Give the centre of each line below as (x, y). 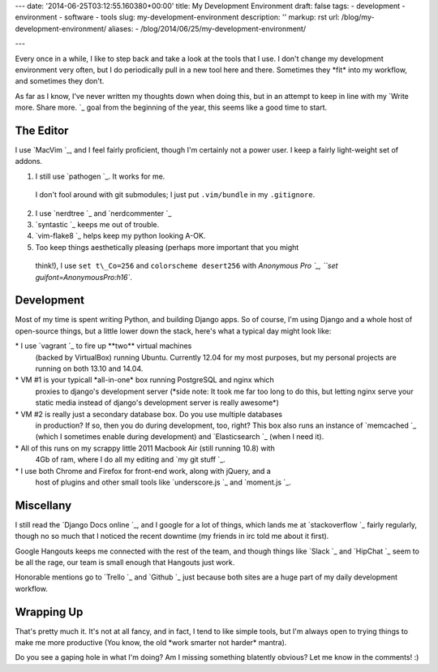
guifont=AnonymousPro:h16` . (84, 277)
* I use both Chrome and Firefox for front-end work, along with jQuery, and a (143, 471)
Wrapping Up (49, 612)
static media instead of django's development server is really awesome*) (157, 403)
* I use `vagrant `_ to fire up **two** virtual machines (103, 346)
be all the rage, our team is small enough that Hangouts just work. (125, 562)
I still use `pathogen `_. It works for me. (100, 176)
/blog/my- (358, 17)
